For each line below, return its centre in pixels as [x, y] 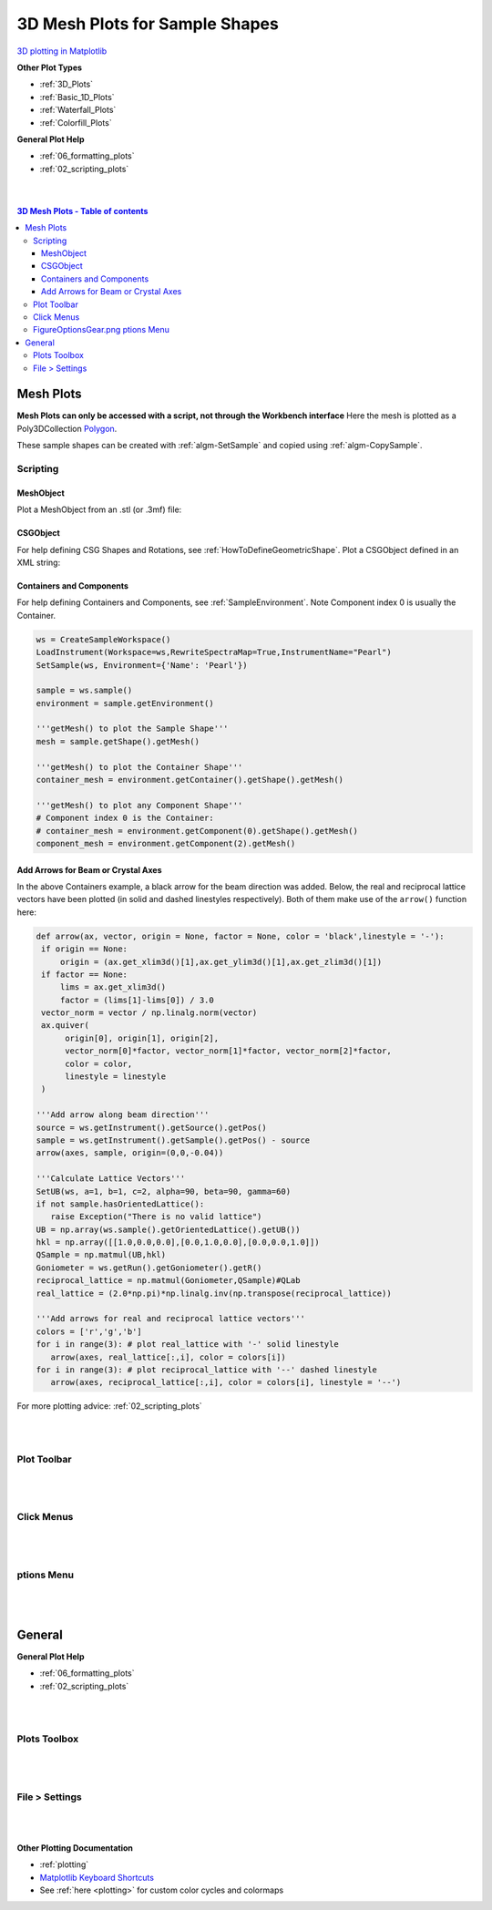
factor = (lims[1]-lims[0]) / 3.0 [137, 1000]
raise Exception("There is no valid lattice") [156, 1217]
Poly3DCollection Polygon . [67, 428]
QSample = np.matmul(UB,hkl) [101, 1255]
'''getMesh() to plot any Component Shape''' [139, 805]
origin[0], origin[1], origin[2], [142, 1038]
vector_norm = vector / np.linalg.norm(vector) [149, 1013]
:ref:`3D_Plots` [67, 84]
